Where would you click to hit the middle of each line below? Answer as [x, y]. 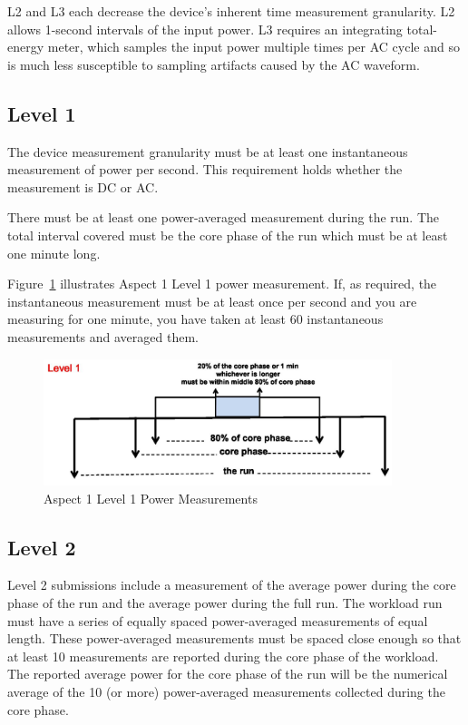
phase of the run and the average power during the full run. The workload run [225, 603]
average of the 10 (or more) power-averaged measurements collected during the [226, 691]
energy [26, 47]
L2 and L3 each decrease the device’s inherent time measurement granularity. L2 [231, 11]
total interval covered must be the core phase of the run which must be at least [228, 235]
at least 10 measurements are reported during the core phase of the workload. [223, 656]
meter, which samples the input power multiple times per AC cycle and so [253, 47]
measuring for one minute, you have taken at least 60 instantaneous [195, 319]
